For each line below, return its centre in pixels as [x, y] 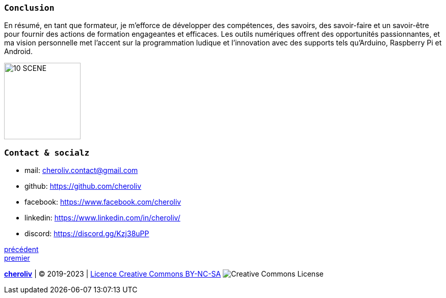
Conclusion [29, 8]
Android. [18, 52]
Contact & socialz [47, 153]
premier [17, 258]
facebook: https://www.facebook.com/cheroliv [103, 202]
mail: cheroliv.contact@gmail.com [81, 170]
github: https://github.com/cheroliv [83, 186]
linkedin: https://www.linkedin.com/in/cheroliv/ [102, 218]
